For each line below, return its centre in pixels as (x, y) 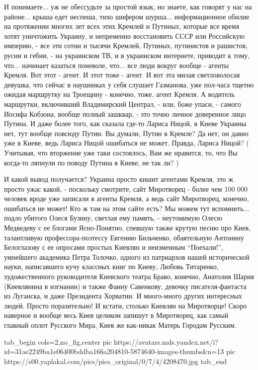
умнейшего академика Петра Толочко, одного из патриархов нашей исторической (127, 257)
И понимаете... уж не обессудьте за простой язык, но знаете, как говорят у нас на (128, 6)
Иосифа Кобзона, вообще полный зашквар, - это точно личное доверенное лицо (125, 113)
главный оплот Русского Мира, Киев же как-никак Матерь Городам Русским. (120, 325)
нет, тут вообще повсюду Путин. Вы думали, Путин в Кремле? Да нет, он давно (126, 133)
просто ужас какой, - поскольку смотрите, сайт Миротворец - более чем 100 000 (126, 188)
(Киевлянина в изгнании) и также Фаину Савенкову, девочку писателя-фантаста (125, 286)
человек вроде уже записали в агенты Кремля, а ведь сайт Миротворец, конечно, (127, 198)
